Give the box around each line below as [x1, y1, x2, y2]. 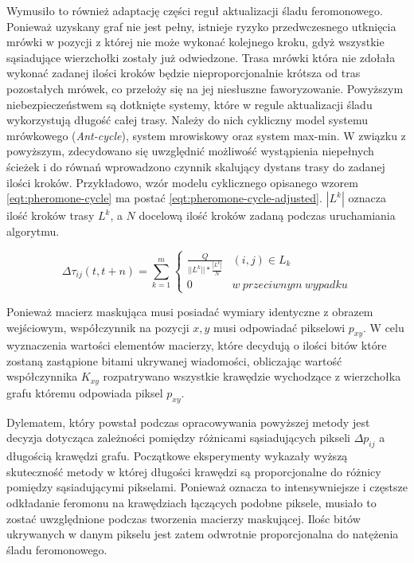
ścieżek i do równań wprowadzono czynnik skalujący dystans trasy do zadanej [6, 158, 385, 174]
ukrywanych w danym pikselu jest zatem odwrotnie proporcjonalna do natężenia [6, 526, 399, 542]
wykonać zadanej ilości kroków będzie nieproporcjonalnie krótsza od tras [6, 65, 361, 81]
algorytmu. [6, 222, 60, 239]
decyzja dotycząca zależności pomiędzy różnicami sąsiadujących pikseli [6, 429, 350, 446]
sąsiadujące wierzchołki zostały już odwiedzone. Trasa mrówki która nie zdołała [6, 49, 396, 65]
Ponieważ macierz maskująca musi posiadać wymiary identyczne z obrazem [6, 303, 373, 319]
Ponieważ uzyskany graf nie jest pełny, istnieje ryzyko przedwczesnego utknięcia [6, 18, 396, 34]
